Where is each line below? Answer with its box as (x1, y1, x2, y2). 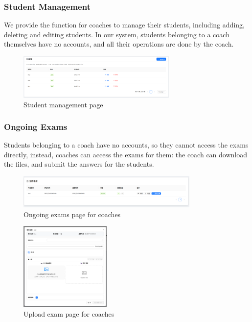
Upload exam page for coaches (23, 308, 115, 319)
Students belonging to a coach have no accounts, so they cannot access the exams (4, 139, 249, 149)
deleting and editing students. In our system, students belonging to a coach (4, 29, 229, 39)
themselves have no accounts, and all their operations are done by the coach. (4, 39, 234, 49)
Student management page (23, 99, 103, 110)
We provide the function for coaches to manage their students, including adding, (4, 20, 245, 30)
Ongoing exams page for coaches (23, 209, 121, 219)
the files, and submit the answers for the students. (4, 159, 154, 169)
